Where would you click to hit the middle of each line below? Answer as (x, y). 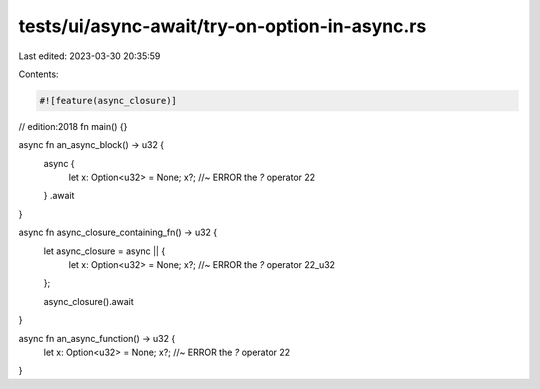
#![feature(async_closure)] (108, 100)
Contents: (38, 74)
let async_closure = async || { (104, 251)
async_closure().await (88, 301)
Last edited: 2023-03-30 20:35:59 (89, 56)
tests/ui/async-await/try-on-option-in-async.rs (222, 26)
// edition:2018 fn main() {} (73, 126)
